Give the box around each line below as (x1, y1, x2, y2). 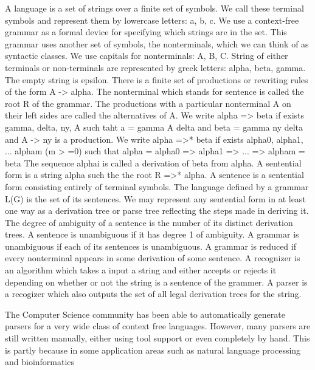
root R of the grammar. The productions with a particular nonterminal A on (5, 97, 291, 109)
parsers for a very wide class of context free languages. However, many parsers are (5, 320, 311, 332)
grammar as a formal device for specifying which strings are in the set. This (5, 26, 287, 38)
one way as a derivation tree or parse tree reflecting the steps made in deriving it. (5, 204, 309, 217)
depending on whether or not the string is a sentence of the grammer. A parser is (5, 275, 308, 288)
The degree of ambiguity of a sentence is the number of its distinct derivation (5, 216, 293, 228)
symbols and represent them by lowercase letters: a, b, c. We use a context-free (5, 13, 299, 26)
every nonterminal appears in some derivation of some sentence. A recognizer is (5, 252, 300, 264)
